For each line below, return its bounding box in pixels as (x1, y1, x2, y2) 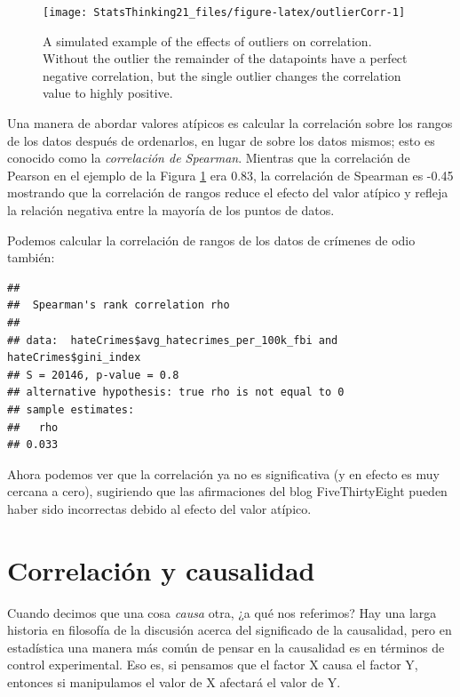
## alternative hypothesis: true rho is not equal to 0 (7, 386, 345, 399)
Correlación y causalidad (7, 551, 315, 588)
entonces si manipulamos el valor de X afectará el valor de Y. (7, 673, 341, 691)
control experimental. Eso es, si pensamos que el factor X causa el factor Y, (7, 655, 418, 674)
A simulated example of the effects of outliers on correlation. (43, 31, 372, 50)
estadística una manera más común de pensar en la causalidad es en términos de (7, 637, 445, 656)
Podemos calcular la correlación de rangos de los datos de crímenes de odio (7, 230, 416, 249)
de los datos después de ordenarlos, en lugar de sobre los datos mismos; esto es (7, 131, 435, 149)
